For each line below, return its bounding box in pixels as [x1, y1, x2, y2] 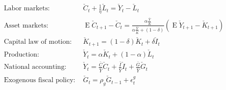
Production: [3, 51, 39, 59]
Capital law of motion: [3, 38, 72, 46]
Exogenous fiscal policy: [3, 77, 76, 84]
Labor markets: [3, 5, 50, 12]
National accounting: [3, 63, 67, 71]
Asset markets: [3, 22, 49, 29]
